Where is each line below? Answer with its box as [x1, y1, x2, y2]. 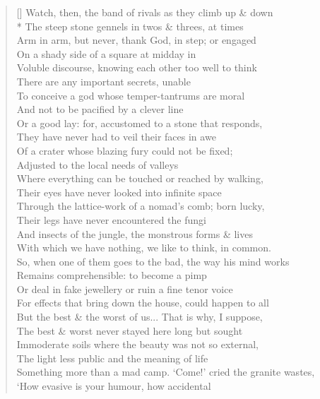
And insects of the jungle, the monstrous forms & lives [16, 226, 253, 241]
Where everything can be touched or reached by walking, [16, 171, 263, 186]
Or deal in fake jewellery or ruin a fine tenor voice [16, 281, 233, 296]
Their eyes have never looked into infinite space [16, 184, 222, 199]
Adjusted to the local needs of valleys [16, 157, 179, 172]
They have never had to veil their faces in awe [16, 129, 216, 144]
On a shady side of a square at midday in [16, 46, 196, 61]
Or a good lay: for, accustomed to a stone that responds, [16, 115, 263, 130]
